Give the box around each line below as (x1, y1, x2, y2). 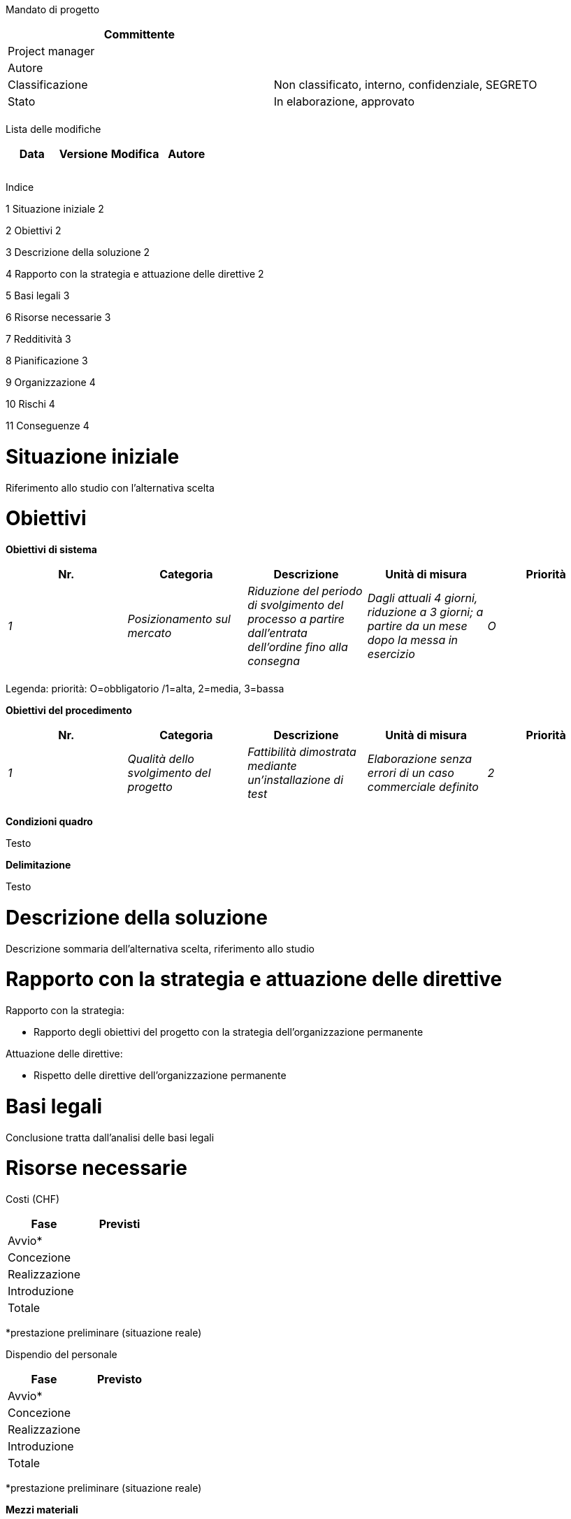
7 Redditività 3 (6, 333, 71, 345)
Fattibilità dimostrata (247, 745, 356, 759)
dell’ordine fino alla (247, 640, 348, 654)
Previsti (99, 1217, 140, 1231)
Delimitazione (6, 859, 71, 871)
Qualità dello (127, 752, 194, 766)
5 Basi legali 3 (6, 290, 70, 301)
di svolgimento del (247, 598, 344, 612)
